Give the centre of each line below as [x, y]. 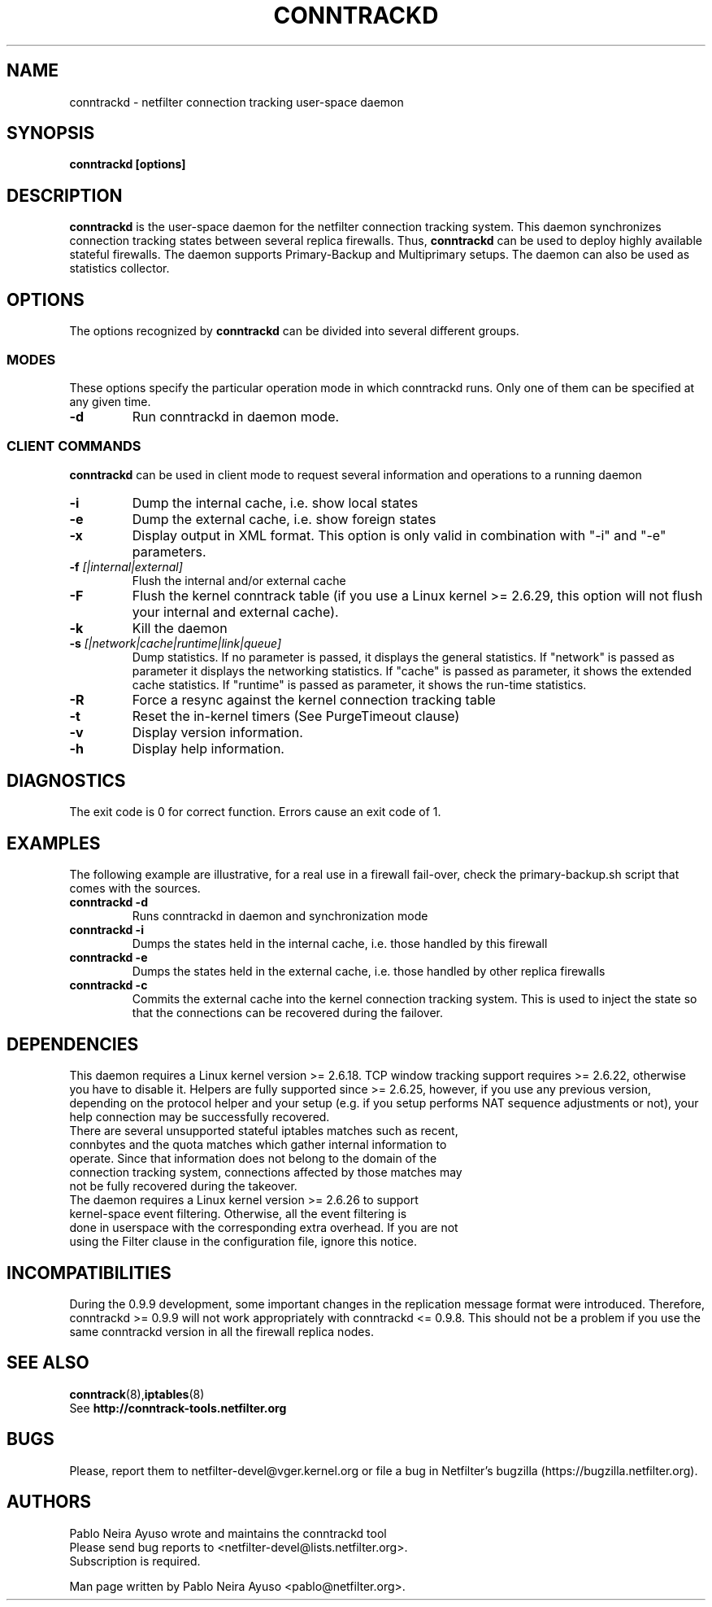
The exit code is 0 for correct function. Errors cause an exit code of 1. [255, 812]
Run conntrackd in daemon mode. [236, 416]
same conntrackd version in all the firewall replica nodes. [221, 1332]
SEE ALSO [48, 1363]
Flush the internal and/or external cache [239, 580]
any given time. [110, 401]
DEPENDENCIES [73, 1044]
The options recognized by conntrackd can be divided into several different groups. [294, 331]
